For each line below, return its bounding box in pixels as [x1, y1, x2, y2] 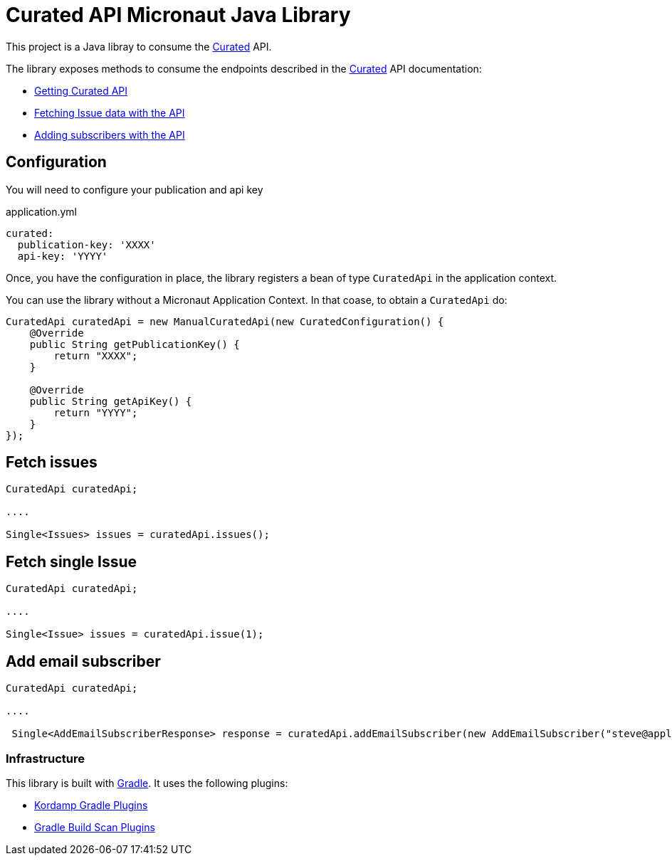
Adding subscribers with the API [34, 128, 185, 141]
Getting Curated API [34, 84, 128, 97]
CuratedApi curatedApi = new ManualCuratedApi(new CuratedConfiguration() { [6, 315, 444, 327]
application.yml [6, 205, 77, 218]
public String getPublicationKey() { [29, 338, 240, 350]
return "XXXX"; [53, 349, 138, 361]
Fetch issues [6, 453, 98, 472]
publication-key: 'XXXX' [17, 238, 156, 250]
